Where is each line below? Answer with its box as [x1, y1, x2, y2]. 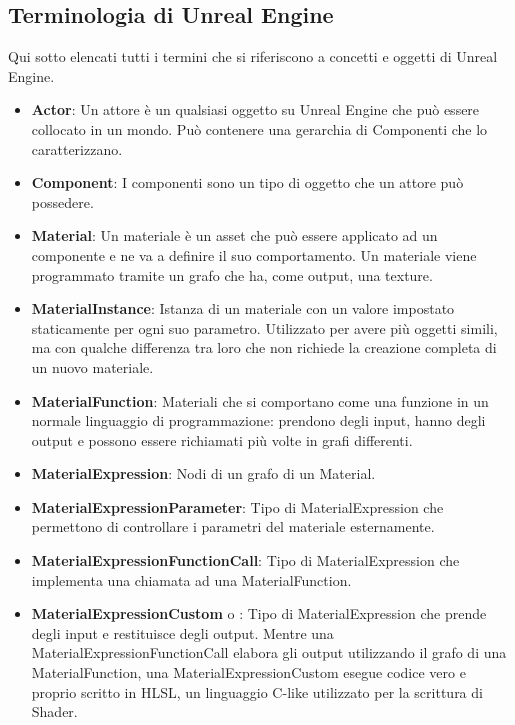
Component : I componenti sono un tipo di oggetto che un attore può [31, 172, 464, 193]
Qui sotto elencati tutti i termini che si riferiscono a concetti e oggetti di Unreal [8, 46, 498, 67]
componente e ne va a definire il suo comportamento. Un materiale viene [31, 244, 477, 265]
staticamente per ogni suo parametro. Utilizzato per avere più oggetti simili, [31, 317, 498, 338]
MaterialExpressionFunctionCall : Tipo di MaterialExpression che [31, 550, 460, 571]
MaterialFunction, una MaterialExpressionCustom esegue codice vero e [31, 662, 466, 683]
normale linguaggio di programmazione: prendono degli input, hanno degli [31, 410, 486, 431]
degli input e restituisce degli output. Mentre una [31, 622, 334, 643]
